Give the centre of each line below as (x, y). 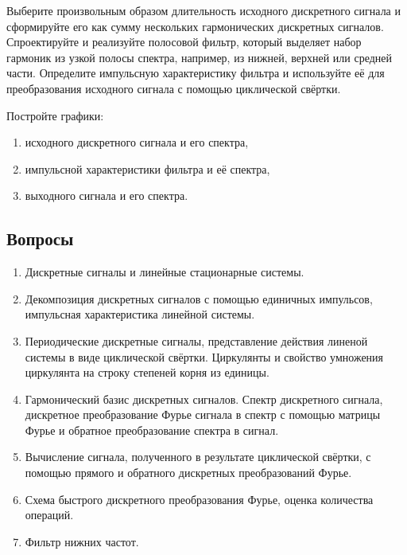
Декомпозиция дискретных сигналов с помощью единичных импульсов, (199, 298)
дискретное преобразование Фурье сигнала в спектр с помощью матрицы (203, 414)
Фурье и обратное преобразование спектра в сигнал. (152, 430)
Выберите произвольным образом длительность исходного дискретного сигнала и (203, 10)
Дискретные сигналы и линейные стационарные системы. (165, 272)
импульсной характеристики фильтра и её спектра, (147, 168)
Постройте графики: (55, 115)
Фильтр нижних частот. (82, 541)
